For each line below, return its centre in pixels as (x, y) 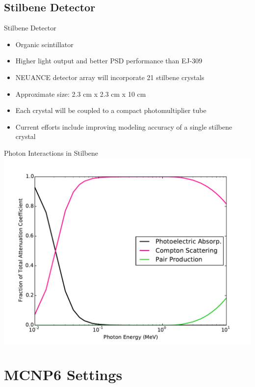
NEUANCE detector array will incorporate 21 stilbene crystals (110, 77)
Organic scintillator (44, 44)
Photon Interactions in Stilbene (51, 152)
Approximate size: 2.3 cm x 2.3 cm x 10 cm (81, 94)
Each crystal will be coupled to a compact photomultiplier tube (111, 110)
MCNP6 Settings (63, 374)
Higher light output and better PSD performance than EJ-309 (109, 61)
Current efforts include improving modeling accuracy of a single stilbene (124, 126)
